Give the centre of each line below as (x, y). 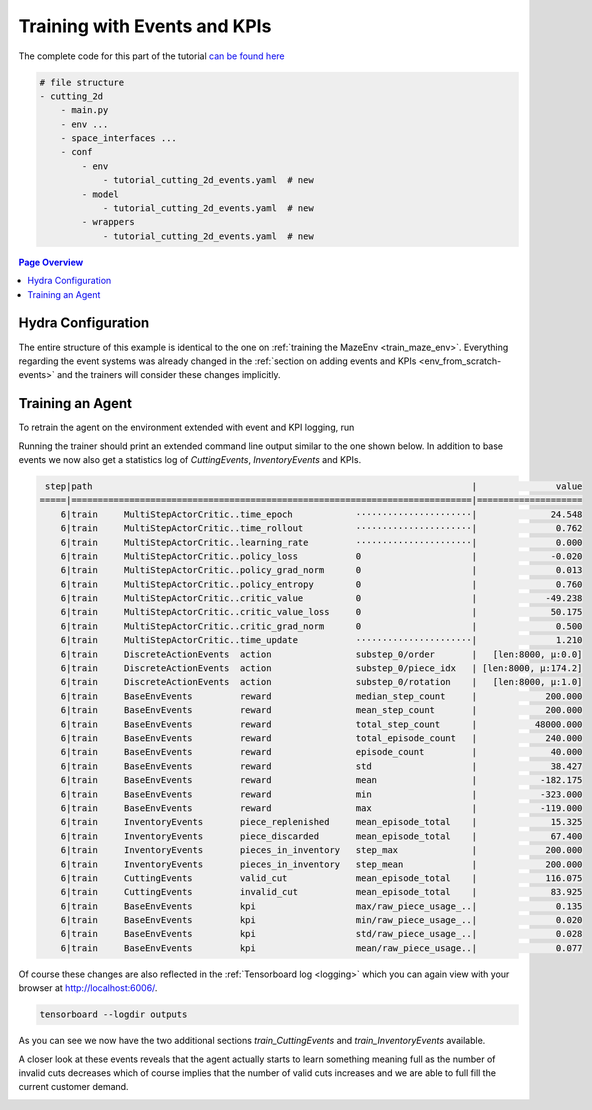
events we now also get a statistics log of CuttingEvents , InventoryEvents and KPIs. (190, 459)
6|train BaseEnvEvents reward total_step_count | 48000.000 (321, 724)
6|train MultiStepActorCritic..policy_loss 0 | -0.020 (321, 556)
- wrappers (108, 222)
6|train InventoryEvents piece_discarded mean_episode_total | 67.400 (321, 836)
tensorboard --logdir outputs (113, 1014)
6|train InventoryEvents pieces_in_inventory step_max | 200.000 (321, 850)
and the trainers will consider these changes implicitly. (168, 375)
